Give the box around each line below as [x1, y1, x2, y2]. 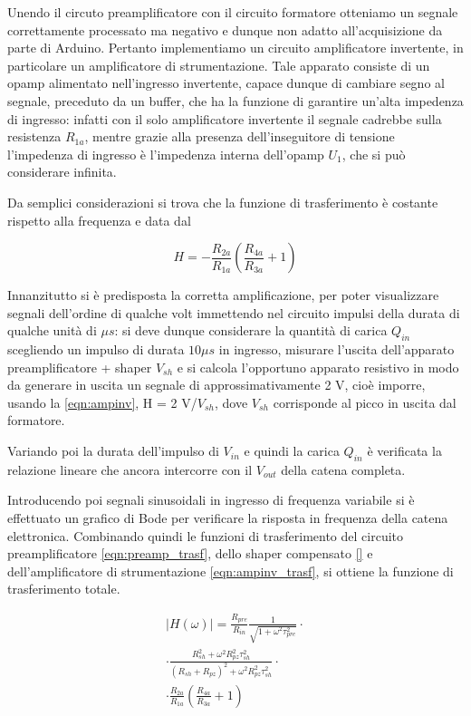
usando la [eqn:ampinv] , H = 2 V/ [7, 392, 197, 411]
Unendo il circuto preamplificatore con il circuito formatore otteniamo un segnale [7, 3, 458, 21]
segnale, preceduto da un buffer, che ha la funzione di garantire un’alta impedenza [7, 91, 464, 110]
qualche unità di [7, 321, 97, 340]
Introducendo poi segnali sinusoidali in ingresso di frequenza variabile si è [7, 490, 415, 509]
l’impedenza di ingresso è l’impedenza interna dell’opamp [7, 144, 324, 163]
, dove [214, 392, 248, 411]
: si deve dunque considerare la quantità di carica [114, 321, 388, 340]
